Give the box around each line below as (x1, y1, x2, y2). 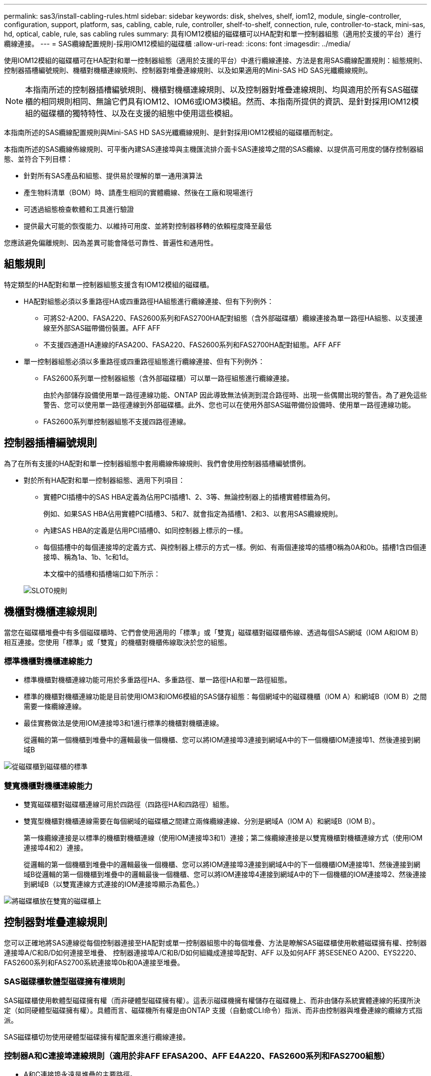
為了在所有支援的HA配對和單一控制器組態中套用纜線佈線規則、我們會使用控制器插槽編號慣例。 (4, 459, 310, 468)
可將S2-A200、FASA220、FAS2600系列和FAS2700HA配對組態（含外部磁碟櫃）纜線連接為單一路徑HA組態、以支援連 (43, 313, 423, 322)
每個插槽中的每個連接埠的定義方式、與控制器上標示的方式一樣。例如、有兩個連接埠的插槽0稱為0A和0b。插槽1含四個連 (43, 542, 427, 551)
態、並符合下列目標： (4, 155, 73, 163)
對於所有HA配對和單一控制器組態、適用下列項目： (24, 475, 185, 484)
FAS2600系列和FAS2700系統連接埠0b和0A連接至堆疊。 (4, 958, 184, 967)
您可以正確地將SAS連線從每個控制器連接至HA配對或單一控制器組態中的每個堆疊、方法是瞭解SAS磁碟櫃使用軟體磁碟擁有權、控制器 (4, 938, 427, 947)
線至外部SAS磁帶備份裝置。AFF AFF (43, 323, 160, 332)
